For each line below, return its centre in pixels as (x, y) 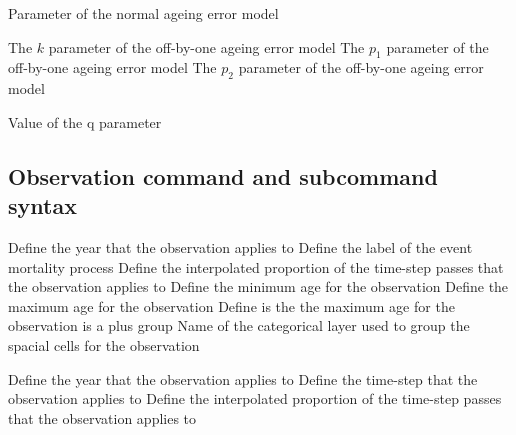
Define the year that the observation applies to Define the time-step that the (243, 378)
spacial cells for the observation (104, 344)
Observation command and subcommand (223, 175)
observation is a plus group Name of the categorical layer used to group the (239, 325)
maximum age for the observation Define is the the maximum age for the (231, 305)
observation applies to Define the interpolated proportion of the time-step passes (255, 398)
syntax (42, 205)
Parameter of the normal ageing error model (143, 13)
